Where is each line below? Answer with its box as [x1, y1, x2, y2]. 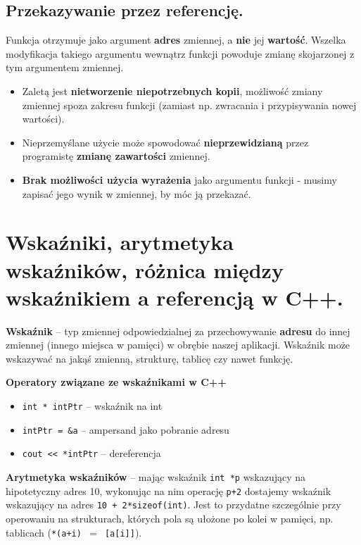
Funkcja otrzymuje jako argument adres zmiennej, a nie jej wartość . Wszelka [6, 32, 346, 47]
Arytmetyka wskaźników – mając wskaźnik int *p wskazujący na [6, 469, 305, 484]
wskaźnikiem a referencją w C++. [6, 282, 343, 311]
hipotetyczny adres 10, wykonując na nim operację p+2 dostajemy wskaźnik [6, 483, 331, 498]
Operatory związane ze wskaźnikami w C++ [6, 375, 227, 389]
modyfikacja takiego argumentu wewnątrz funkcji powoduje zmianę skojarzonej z [6, 46, 355, 61]
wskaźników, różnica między [6, 255, 284, 284]
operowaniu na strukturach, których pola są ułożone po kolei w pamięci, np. [6, 510, 334, 525]
